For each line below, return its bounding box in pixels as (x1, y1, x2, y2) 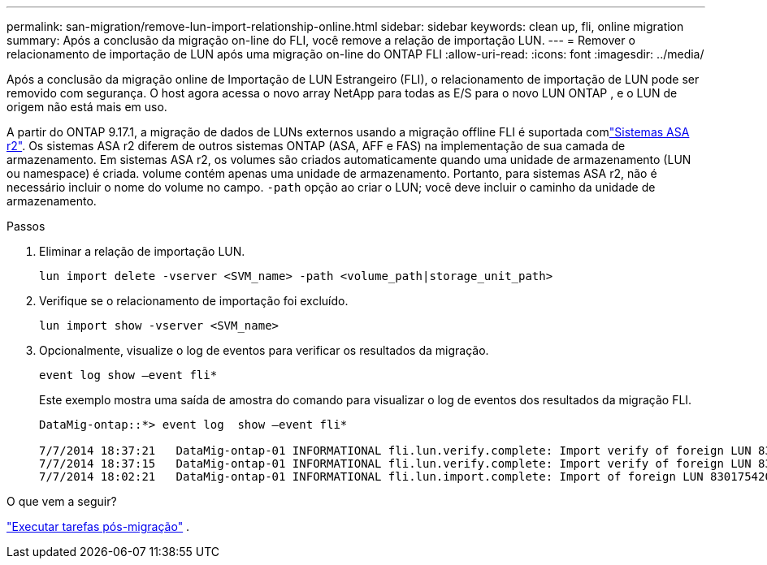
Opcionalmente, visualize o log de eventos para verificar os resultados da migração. (39, 343, 489, 357)
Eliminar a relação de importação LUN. (39, 244, 245, 258)
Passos (6, 219, 45, 233)
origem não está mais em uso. (6, 100, 167, 114)
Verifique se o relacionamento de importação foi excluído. (39, 294, 349, 308)
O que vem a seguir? (6, 494, 117, 508)
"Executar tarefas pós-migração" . (6, 520, 190, 533)
